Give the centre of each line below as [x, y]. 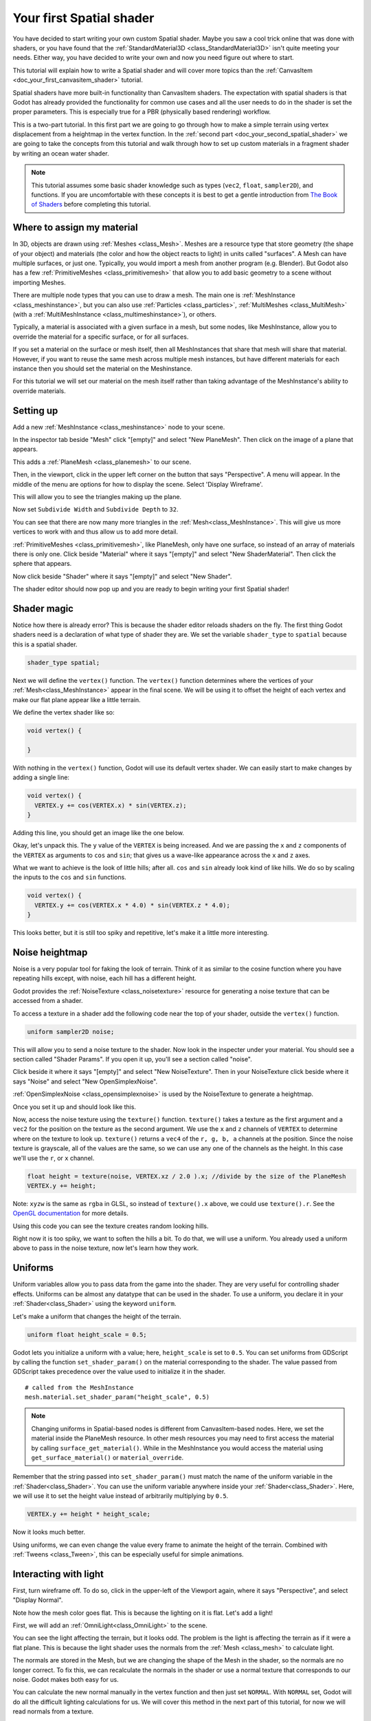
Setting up [35, 411]
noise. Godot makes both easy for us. [66, 1679]
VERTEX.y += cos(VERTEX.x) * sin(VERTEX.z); [111, 805]
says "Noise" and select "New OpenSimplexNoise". [85, 1081]
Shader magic [43, 608]
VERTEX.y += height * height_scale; [89, 1514]
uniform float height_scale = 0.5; [87, 1334]
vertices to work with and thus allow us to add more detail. [95, 532]
